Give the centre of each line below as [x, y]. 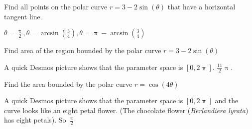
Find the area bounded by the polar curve [68, 84]
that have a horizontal [201, 6]
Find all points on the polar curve [56, 6]
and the [227, 100]
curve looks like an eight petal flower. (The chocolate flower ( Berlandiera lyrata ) [126, 110]
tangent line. [23, 16]
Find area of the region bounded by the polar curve [83, 50]
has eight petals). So [35, 120]
